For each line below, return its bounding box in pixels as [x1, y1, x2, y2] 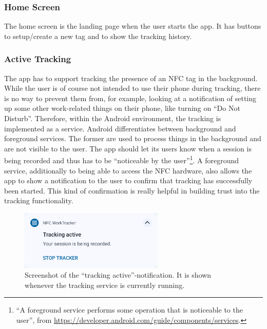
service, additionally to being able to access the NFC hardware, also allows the [4, 165, 252, 176]
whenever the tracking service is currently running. [25, 279, 185, 290]
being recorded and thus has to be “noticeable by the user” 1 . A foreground [4, 153, 239, 166]
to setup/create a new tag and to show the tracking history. [4, 30, 192, 41]
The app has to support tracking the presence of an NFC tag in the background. [4, 72, 258, 83]
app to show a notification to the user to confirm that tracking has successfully [4, 175, 253, 186]
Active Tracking [4, 52, 71, 65]
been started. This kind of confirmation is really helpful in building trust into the [4, 185, 260, 196]
